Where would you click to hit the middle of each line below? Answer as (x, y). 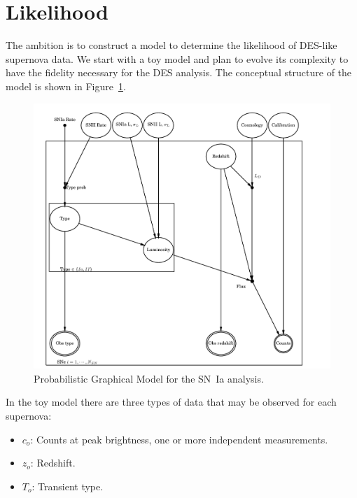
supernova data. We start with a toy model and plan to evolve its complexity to (177, 58)
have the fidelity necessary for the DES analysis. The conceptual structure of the (179, 72)
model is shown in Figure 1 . (66, 86)
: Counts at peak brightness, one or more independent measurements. (179, 439)
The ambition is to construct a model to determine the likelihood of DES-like (171, 45)
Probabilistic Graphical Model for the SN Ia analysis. (149, 378)
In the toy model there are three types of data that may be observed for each (171, 402)
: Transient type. (68, 486)
